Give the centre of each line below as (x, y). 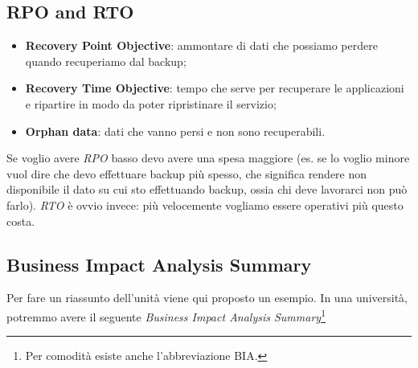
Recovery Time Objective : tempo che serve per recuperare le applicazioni (215, 88)
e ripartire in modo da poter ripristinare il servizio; (151, 103)
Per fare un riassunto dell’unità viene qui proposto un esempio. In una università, (207, 298)
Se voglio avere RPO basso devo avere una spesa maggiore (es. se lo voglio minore (208, 158)
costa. (21, 221)
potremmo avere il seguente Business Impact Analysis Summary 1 (166, 315)
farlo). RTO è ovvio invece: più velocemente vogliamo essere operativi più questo (205, 204)
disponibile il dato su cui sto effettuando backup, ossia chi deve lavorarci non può (207, 189)
